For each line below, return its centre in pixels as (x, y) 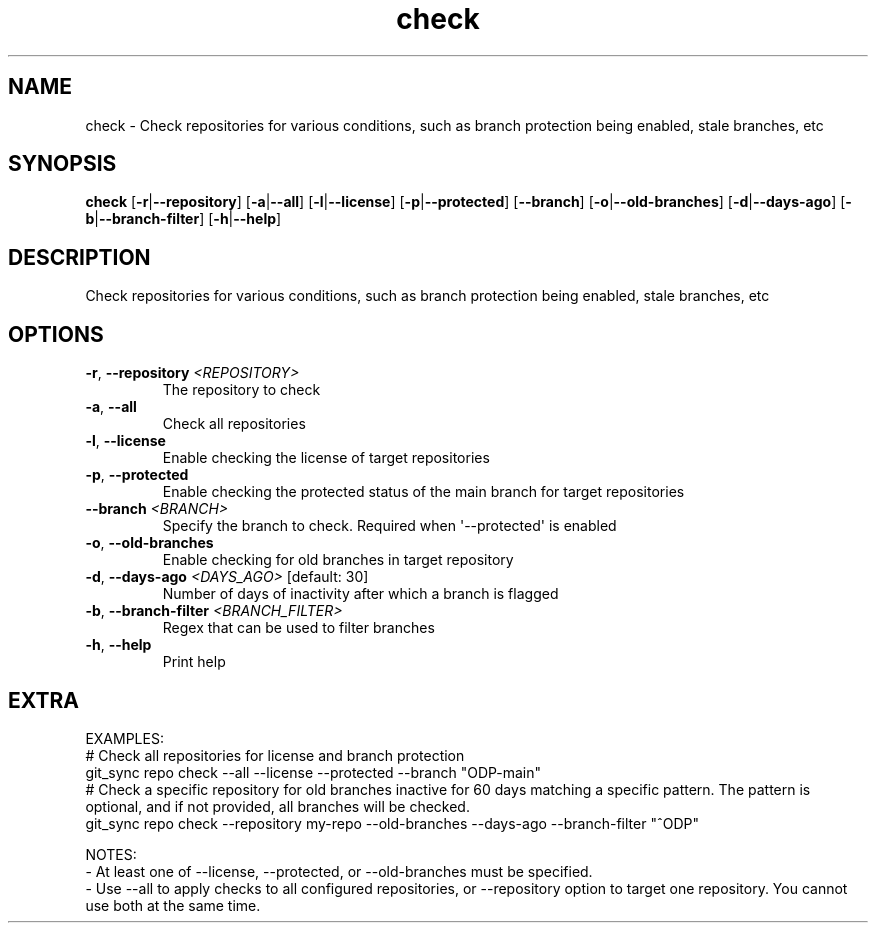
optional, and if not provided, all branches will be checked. (277, 806)
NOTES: (111, 854)
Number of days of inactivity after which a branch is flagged (360, 594)
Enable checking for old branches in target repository (338, 560)
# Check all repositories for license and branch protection (275, 755)
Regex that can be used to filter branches (298, 628)
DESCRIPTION (79, 257)
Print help (194, 662)
